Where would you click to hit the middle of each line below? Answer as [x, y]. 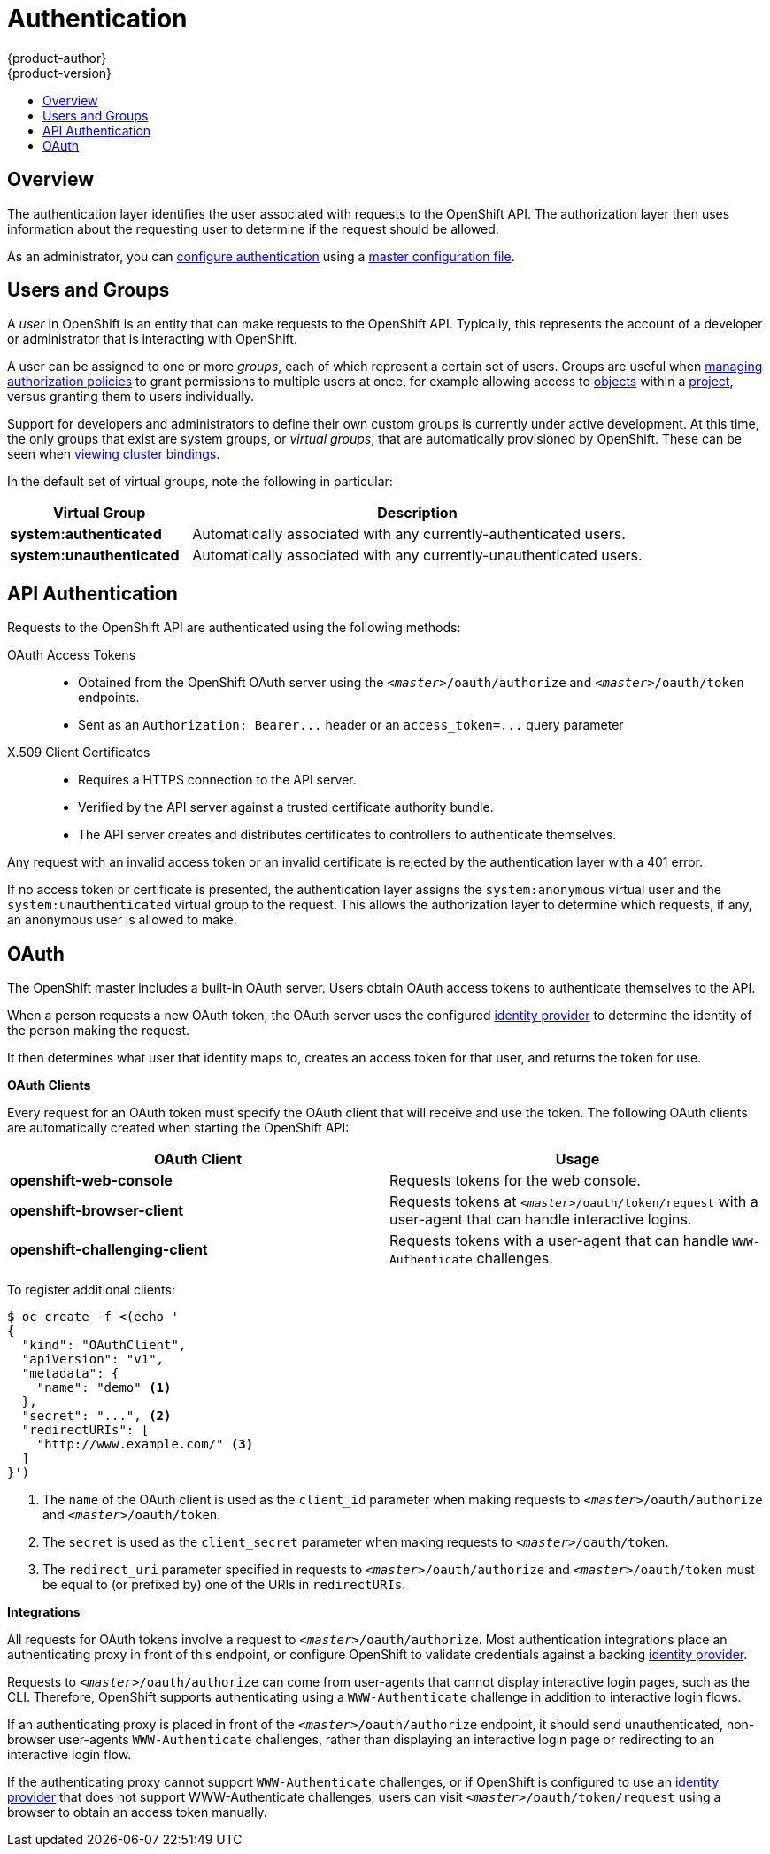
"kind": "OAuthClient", [104, 1345]
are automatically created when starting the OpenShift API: [178, 1128]
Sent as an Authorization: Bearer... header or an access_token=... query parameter [351, 725]
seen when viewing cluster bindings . [114, 454]
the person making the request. [99, 1031]
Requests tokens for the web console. [515, 1181]
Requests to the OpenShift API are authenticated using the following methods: [234, 628]
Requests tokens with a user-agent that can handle [559, 1241]
